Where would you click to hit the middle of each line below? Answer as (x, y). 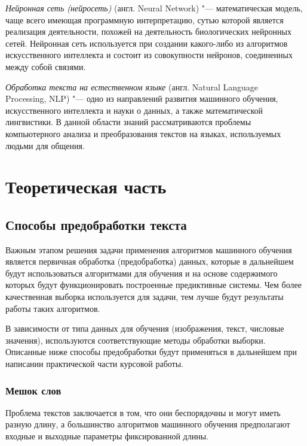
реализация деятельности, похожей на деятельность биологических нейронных (148, 31)
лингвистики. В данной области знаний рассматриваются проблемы (128, 122)
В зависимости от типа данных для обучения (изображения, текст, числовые (145, 328)
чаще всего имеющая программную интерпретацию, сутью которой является (145, 19)
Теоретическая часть (86, 186)
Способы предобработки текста (96, 224)
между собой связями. (46, 66)
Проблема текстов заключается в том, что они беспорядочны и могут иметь (143, 412)
